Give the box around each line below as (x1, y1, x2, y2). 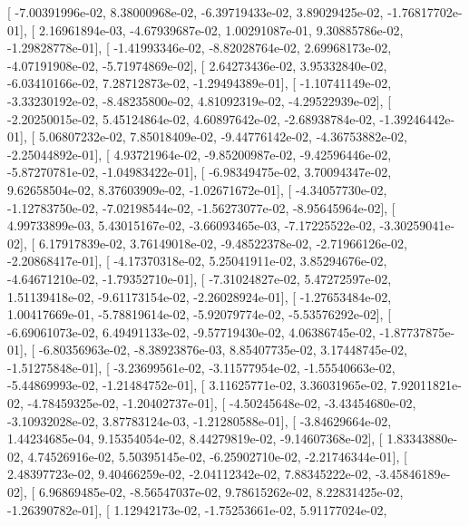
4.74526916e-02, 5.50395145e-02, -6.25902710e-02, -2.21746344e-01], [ (27, 446, 407, 465)
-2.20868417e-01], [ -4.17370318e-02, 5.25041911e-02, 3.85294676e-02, (7, 251, 387, 270)
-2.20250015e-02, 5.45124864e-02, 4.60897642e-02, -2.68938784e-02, (7, 109, 376, 128)
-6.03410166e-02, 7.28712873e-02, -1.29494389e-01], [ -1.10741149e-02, (7, 73, 392, 93)
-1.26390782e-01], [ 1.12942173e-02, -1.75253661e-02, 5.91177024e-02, (7, 500, 387, 519)
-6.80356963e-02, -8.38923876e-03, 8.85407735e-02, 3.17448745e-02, (38, 340, 407, 359)
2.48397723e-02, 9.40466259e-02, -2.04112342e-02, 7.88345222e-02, (7, 464, 372, 483)
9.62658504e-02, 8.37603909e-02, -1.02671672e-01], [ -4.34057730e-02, (7, 180, 387, 199)
